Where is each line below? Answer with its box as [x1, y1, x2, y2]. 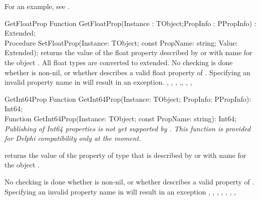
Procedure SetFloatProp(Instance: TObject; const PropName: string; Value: [5, 37, 238, 48]
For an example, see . [5, 1, 70, 11]
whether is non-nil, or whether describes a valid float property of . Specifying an [5, 67, 250, 77]
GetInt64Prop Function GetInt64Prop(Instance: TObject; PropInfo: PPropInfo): [5, 93, 251, 104]
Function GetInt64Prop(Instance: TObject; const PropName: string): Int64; [5, 113, 237, 123]
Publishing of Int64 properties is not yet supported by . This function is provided [5, 123, 251, 133]
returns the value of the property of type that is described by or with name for [5, 149, 246, 160]
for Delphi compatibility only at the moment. [5, 133, 141, 143]
